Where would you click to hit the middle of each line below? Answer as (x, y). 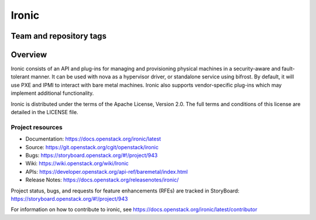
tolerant (20, 77)
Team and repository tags (59, 36)
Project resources (37, 127)
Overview (29, 55)
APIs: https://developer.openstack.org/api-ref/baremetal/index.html (107, 171)
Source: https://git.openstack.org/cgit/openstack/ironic (92, 147)
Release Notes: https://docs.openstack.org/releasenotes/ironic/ (102, 180)
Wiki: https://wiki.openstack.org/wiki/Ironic (77, 163)
